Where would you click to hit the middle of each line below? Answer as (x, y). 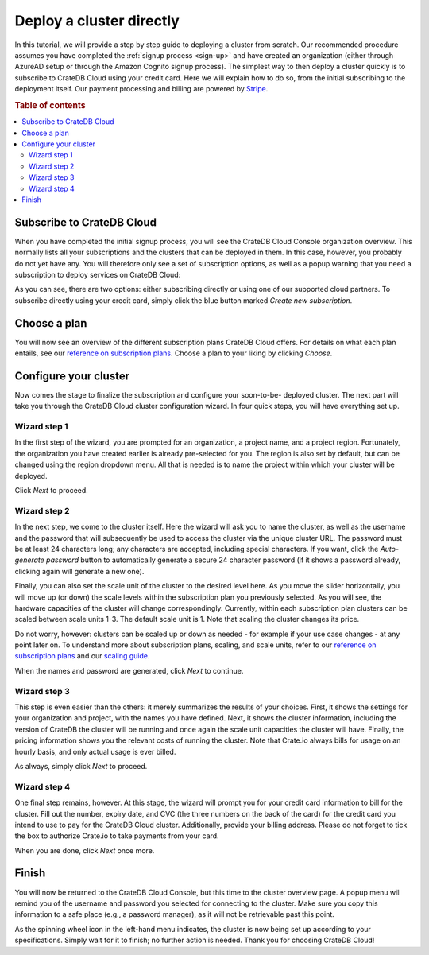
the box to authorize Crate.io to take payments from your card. (117, 836)
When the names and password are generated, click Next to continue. (129, 670)
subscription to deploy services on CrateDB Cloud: (98, 274)
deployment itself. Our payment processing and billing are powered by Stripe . (141, 89)
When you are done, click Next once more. (85, 850)
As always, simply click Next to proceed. (81, 766)
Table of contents (50, 105)
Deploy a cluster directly (97, 21)
